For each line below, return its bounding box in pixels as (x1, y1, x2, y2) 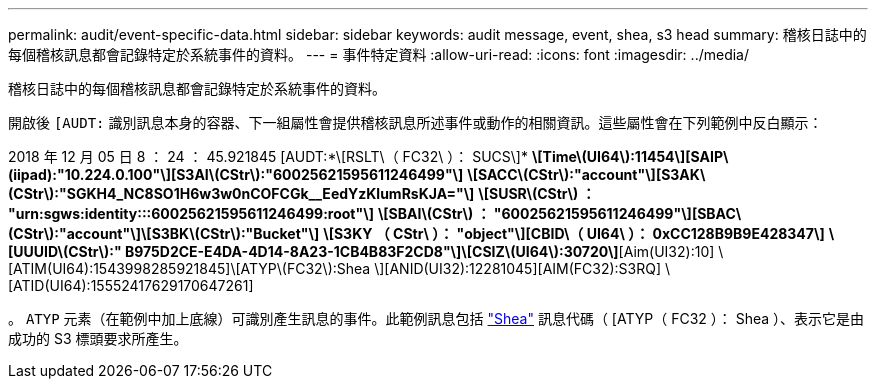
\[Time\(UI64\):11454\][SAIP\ (531, 148, 729, 165)
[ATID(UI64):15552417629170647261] (8, 277, 254, 294)
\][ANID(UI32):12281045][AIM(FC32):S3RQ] (374, 260, 662, 277)
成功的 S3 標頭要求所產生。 (8, 330, 188, 347)
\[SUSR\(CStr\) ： (478, 185, 596, 202)
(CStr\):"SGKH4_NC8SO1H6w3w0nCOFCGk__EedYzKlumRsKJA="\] (8, 185, 475, 202)
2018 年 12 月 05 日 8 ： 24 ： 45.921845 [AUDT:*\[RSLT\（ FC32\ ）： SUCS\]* (8, 148, 528, 165)
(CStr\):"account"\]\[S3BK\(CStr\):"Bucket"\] (8, 225, 320, 242)
